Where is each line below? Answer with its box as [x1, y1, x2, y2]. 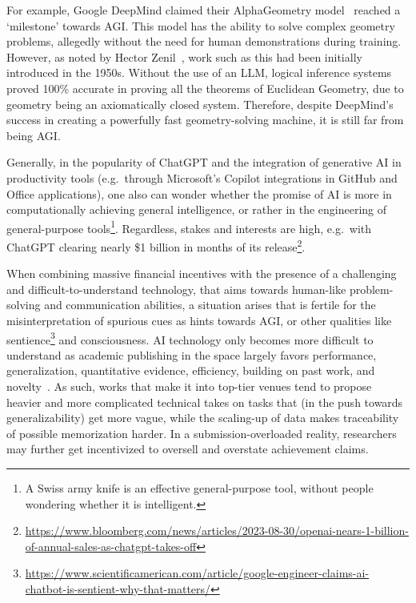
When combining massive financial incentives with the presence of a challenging [6, 265, 397, 282]
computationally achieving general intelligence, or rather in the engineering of [6, 201, 387, 218]
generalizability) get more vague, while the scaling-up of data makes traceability [6, 409, 399, 426]
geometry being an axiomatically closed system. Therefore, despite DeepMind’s [6, 95, 394, 112]
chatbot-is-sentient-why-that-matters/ [25, 580, 211, 597]
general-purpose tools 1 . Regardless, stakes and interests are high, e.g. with [6, 217, 372, 236]
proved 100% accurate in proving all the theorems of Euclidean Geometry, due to [6, 79, 404, 96]
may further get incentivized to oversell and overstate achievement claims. [6, 440, 369, 457]
